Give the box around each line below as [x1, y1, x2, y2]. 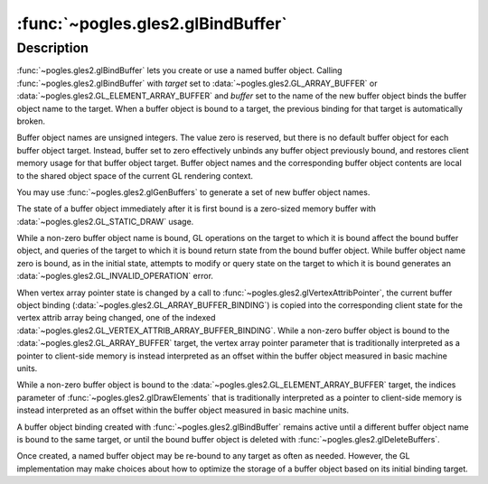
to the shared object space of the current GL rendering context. [16, 170, 253, 181]
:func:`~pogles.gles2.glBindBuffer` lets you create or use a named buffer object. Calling [16, 65, 343, 76]
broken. [16, 116, 45, 126]
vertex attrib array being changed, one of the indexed [16, 312, 216, 323]
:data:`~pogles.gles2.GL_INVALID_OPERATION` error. [16, 271, 214, 282]
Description [16, 40, 89, 56]
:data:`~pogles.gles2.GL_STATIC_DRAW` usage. [16, 216, 194, 227]
